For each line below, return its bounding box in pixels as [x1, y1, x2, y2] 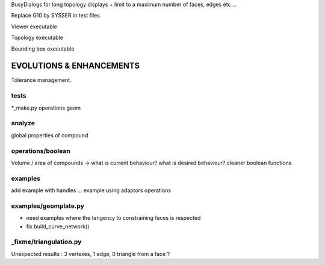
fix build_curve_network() [26, 223, 90, 230]
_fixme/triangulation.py [11, 238, 82, 246]
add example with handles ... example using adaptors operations [11, 187, 172, 194]
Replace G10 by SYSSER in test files [11, 12, 101, 19]
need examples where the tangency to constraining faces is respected [26, 214, 201, 222]
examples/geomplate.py [11, 202, 84, 210]
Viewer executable [11, 23, 57, 30]
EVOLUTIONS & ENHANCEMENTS [11, 61, 140, 71]
